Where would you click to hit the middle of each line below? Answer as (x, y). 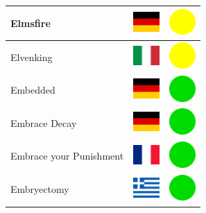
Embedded (33, 90)
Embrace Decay (44, 122)
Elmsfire (31, 23)
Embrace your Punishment (67, 156)
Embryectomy (40, 189)
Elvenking (32, 57)
